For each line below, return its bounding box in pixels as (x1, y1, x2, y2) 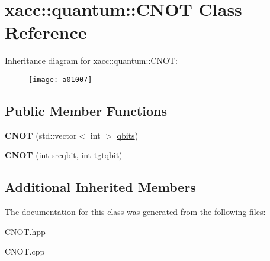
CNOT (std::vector (5, 129, 77, 141)
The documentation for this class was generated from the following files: (5, 205, 266, 218)
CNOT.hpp (5, 225, 46, 237)
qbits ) (117, 129, 139, 141)
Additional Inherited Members (5, 178, 196, 196)
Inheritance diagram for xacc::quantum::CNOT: (5, 54, 178, 67)
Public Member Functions (5, 101, 167, 119)
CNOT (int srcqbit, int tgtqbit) (5, 149, 123, 161)
